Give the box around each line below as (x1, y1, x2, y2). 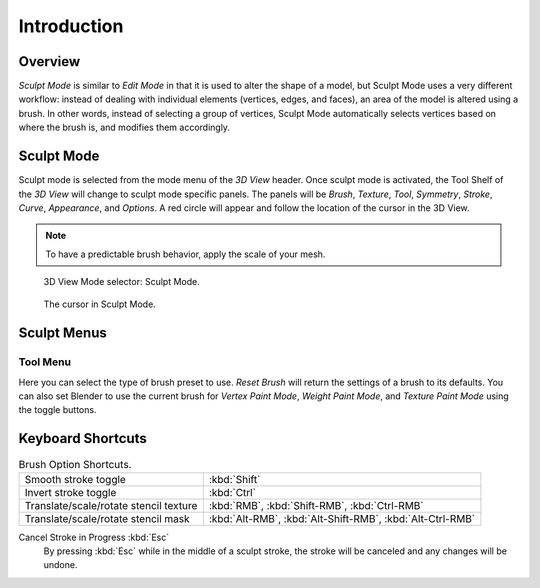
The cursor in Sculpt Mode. (43, 298, 157, 310)
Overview (18, 53, 81, 70)
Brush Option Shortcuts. (18, 457, 132, 471)
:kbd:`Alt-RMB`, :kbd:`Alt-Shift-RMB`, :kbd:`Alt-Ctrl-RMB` (208, 511, 476, 525)
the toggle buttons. (18, 404, 97, 416)
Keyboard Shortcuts (18, 430, 147, 447)
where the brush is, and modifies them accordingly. (18, 121, 230, 134)
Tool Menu (18, 355, 72, 369)
